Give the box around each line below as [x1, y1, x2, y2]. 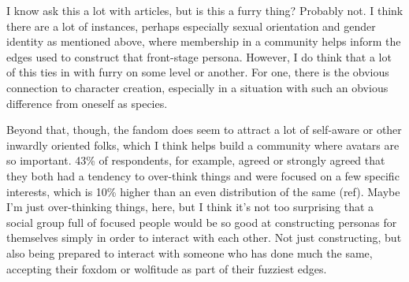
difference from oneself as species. [6, 95, 168, 111]
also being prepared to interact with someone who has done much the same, [6, 244, 373, 261]
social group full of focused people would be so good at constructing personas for [6, 213, 397, 230]
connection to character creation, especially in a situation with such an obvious [6, 79, 389, 95]
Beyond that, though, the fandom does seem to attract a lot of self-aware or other [6, 121, 402, 138]
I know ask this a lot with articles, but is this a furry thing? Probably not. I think [6, 2, 403, 18]
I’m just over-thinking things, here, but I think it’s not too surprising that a [6, 199, 374, 215]
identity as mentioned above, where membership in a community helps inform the [6, 33, 401, 50]
